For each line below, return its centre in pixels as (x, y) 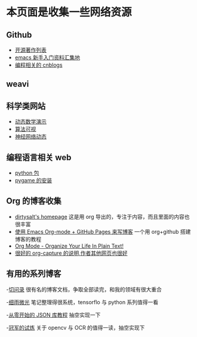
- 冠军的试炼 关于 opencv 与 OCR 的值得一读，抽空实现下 (76, 327)
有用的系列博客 (34, 274)
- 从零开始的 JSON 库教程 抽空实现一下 (53, 315)
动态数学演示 (30, 122)
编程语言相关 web (39, 157)
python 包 (27, 173)
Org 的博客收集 (34, 201)
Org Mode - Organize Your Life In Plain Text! (69, 246)
